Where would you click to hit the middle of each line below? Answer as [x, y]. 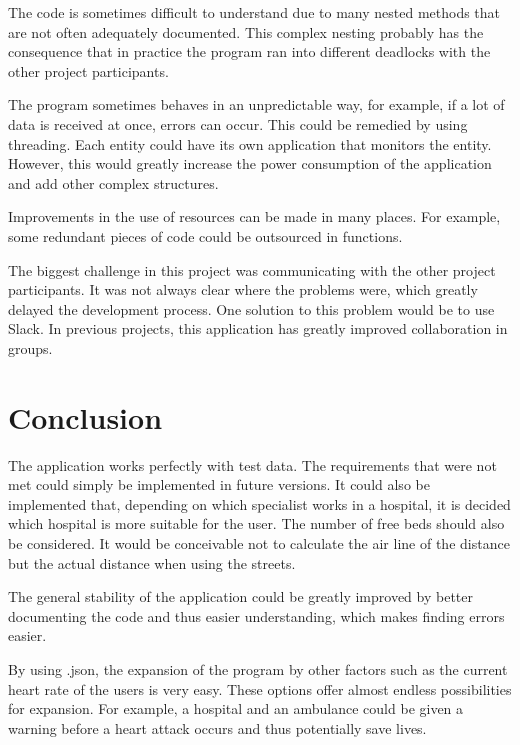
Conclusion [85, 416]
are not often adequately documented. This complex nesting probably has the [246, 31]
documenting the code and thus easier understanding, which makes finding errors [256, 615]
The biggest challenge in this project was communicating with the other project [252, 269]
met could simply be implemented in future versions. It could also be [219, 484]
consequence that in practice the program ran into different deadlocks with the [249, 51]
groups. [30, 347]
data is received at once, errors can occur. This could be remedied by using [238, 123]
